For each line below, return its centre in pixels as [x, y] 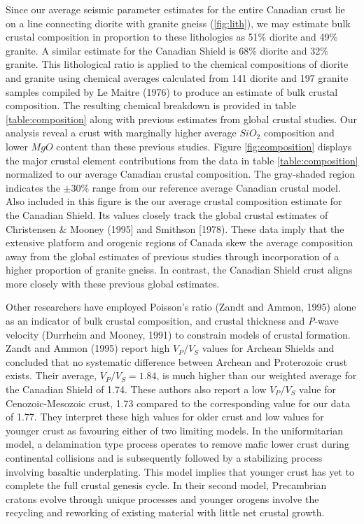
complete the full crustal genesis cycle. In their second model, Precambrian [166, 485]
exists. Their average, [51, 375]
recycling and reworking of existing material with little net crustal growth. [165, 512]
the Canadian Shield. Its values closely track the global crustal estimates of [167, 214]
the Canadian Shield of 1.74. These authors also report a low [136, 389]
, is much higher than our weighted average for [257, 375]
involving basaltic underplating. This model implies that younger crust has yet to [180, 471]
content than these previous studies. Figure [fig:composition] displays [204, 146]
